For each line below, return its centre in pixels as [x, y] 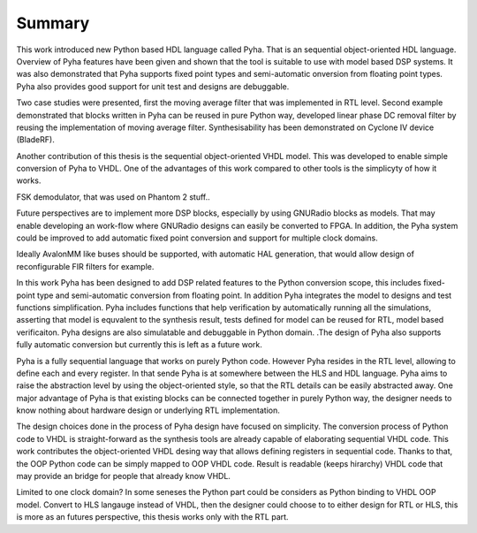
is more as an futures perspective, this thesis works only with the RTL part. [152, 517]
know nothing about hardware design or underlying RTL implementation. [148, 410]
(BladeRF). [35, 140]
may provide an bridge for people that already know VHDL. [124, 476]
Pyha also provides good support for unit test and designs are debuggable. [153, 86]
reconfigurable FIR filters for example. [85, 266]
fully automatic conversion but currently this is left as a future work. [139, 345]
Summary [53, 23]
